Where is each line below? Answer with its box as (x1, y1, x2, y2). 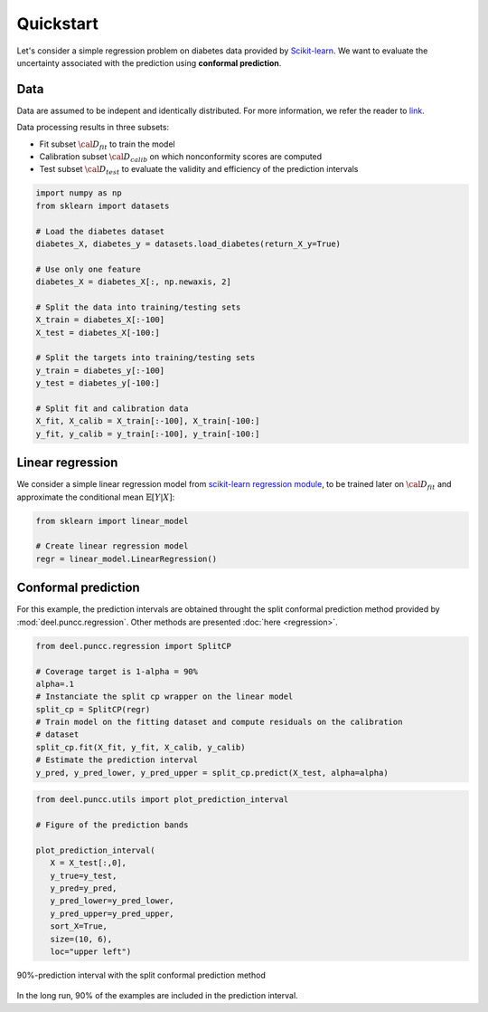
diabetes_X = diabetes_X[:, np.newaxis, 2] (35, 277, 232, 287)
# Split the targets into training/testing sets (35, 353, 256, 363)
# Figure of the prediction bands (35, 820, 189, 830)
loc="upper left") (50, 946, 132, 957)
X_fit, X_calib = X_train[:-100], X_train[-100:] (35, 416, 260, 426)
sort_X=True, (50, 921, 108, 931)
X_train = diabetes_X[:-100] (35, 315, 165, 325)
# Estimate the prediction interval (35, 755, 199, 765)
